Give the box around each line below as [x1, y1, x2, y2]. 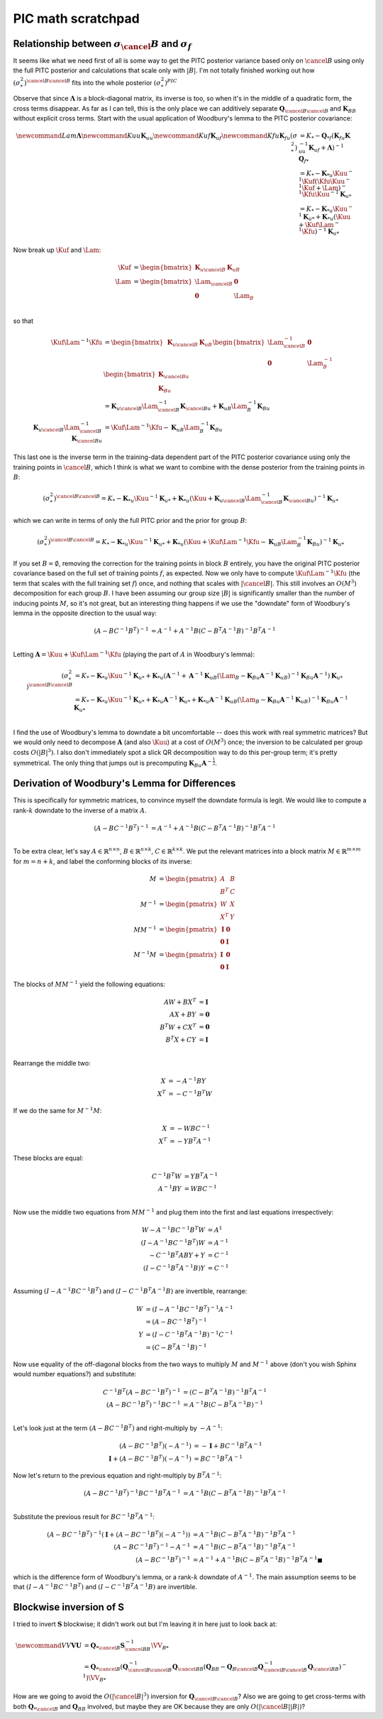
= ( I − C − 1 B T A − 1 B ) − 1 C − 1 [145, 1329, 233, 1339]
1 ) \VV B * [82, 1673, 106, 1684]
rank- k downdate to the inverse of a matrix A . [13, 806, 147, 814]
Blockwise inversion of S [13, 1601, 124, 1613]
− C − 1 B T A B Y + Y [149, 1250, 206, 1259]
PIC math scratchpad [13, 11, 140, 26]
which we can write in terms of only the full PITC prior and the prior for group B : [13, 516, 248, 524]
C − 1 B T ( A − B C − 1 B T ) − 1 [103, 1387, 181, 1396]
